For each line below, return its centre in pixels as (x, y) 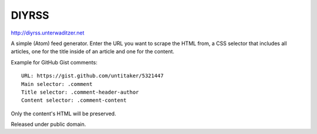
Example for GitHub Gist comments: (54, 62)
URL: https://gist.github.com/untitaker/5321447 (92, 76)
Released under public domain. (48, 124)
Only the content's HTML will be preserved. (64, 114)
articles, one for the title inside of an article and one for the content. (92, 51)
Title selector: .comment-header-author (80, 92)
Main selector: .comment (57, 84)
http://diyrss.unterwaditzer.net (48, 33)
